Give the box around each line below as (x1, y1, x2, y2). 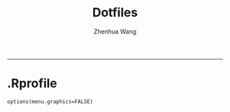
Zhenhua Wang (93, 27, 137, 36)
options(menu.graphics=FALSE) (7, 98, 94, 105)
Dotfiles (92, 5, 138, 20)
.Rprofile (7, 76, 57, 92)
